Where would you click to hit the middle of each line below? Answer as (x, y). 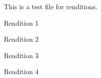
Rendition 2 (21, 39)
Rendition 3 (21, 55)
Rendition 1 (21, 23)
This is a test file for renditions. (51, 6)
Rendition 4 (21, 71)
